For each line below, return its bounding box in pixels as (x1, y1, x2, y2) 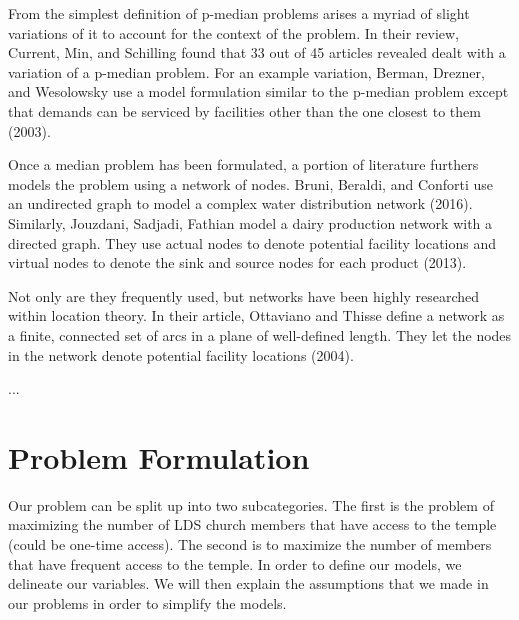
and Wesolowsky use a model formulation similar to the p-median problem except (8, 81, 509, 102)
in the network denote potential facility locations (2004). (8, 344, 354, 365)
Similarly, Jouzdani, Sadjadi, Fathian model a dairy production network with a (8, 212, 493, 233)
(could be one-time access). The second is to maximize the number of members (8, 534, 492, 554)
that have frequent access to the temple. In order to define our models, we (8, 553, 462, 574)
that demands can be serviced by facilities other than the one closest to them (8, 100, 481, 121)
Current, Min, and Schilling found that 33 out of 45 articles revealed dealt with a (8, 42, 506, 63)
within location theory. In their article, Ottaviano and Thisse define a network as (8, 305, 505, 326)
